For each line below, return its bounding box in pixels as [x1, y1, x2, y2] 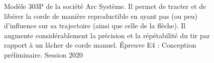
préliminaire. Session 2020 [4, 49, 83, 60]
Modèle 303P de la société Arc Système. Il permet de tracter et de [4, 1, 207, 11]
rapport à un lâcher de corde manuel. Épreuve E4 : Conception [4, 40, 196, 50]
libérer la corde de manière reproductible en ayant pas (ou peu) [4, 10, 198, 21]
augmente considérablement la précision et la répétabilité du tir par [4, 30, 210, 40]
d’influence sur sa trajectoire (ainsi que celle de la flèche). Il [4, 20, 186, 31]
